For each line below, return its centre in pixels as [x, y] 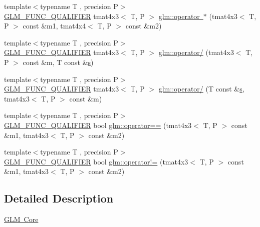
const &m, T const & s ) [58, 62]
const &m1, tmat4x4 [54, 26]
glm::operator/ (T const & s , [201, 89]
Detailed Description [59, 198]
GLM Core [21, 219]
